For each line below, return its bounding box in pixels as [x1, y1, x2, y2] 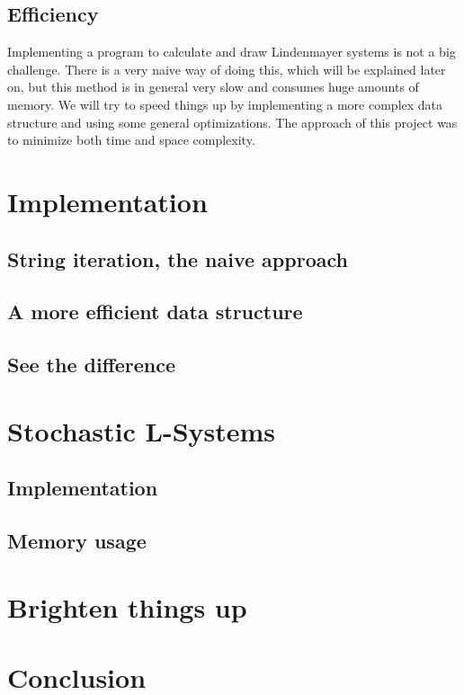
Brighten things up [7, 588, 247, 625]
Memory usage [7, 527, 147, 555]
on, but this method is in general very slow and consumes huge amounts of [7, 77, 419, 96]
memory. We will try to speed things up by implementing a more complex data [7, 94, 443, 113]
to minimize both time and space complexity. [7, 130, 255, 149]
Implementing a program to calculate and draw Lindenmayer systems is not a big [7, 42, 456, 61]
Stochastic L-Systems [7, 412, 276, 449]
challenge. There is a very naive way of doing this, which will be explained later [7, 59, 446, 78]
